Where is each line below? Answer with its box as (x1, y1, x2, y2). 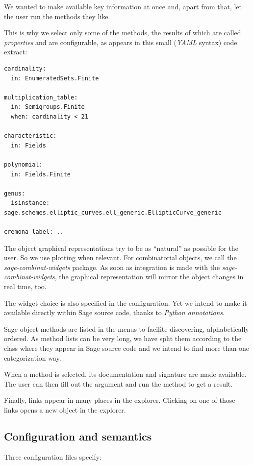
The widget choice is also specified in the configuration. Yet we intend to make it (4, 297, 247, 308)
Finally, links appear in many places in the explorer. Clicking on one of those (4, 395, 235, 405)
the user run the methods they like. (4, 11, 110, 21)
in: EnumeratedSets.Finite (11, 74, 99, 82)
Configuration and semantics (4, 428, 152, 443)
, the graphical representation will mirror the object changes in (54, 271, 244, 282)
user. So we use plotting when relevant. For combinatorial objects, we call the (4, 252, 237, 263)
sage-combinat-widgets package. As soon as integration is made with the (4, 262, 220, 272)
